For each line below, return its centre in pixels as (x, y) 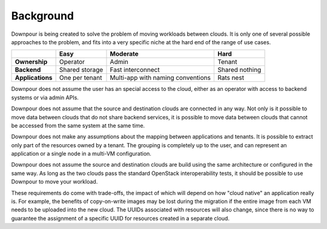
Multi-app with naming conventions (160, 78)
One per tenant (81, 78)
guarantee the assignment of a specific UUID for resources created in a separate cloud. (121, 218)
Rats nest (231, 78)
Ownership (31, 62)
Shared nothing (239, 70)
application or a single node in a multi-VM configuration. (81, 154)
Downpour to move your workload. (54, 182)
